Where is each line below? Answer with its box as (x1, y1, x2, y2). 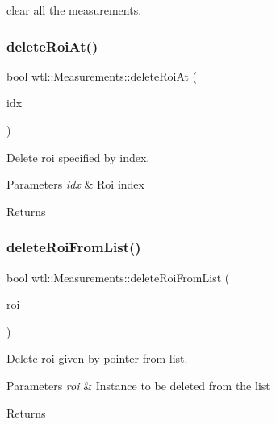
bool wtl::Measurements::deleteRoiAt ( (6, 67, 198, 84)
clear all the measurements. (6, 2, 142, 18)
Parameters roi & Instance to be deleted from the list (6, 376, 270, 393)
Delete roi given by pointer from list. (6, 350, 188, 367)
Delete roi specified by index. (6, 148, 150, 165)
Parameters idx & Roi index (6, 176, 144, 193)
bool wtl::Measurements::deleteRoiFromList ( (6, 268, 230, 285)
